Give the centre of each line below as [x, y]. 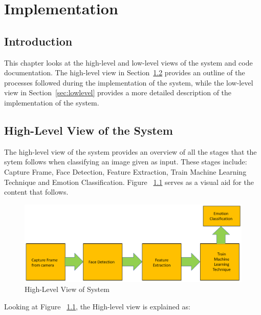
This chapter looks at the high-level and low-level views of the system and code [128, 62]
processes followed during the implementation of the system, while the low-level [129, 82]
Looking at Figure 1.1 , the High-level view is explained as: [97, 306]
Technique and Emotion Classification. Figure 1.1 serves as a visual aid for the [129, 182]
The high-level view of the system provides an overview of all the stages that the [130, 151]
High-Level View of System [67, 289]
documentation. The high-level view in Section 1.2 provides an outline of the [125, 72]
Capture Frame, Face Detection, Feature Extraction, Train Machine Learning [125, 171]
